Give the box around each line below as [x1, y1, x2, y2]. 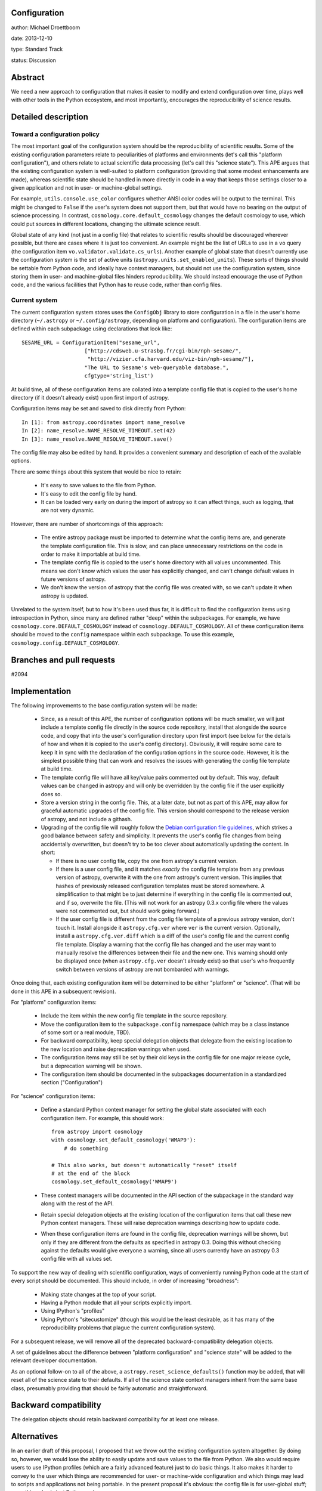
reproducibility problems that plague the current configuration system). [41, 1324, 216, 1331]
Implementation [11, 686, 72, 696]
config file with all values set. [41, 1255, 113, 1263]
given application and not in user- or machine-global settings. [11, 184, 163, 191]
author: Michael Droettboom [11, 24, 80, 31]
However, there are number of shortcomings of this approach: [11, 520, 163, 527]
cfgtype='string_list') [84, 373, 154, 379]
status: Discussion [11, 57, 57, 64]
